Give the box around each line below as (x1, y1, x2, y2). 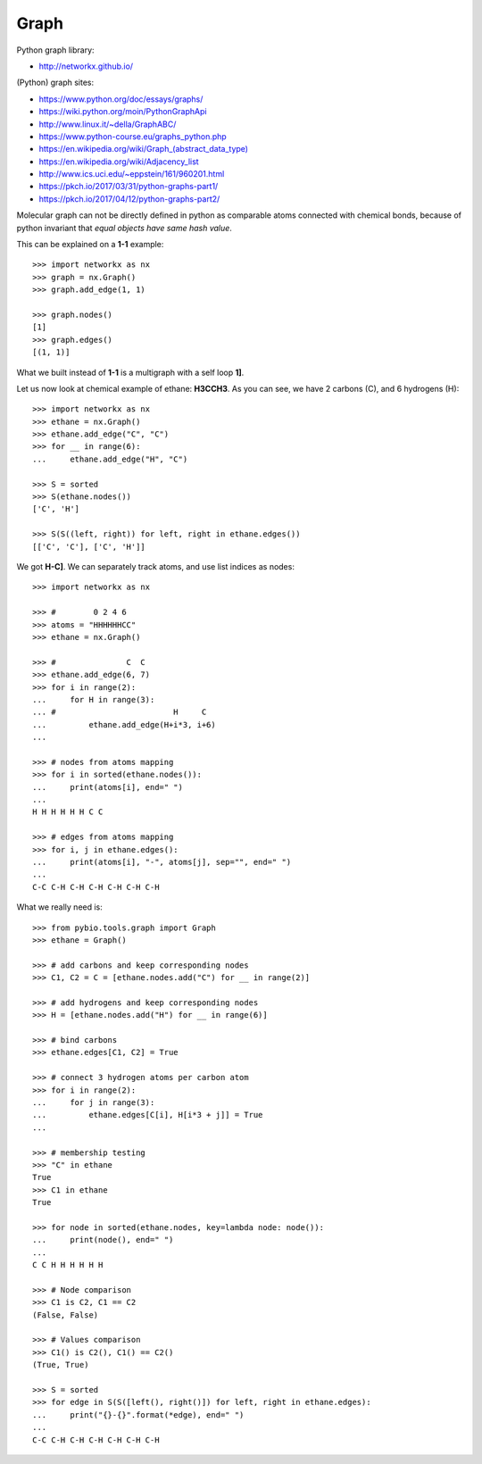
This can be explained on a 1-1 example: (16, 239, 164, 250)
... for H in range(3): (32, 695, 155, 704)
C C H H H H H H (32, 1260, 104, 1270)
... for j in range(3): (32, 1098, 155, 1108)
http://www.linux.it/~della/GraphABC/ (38, 119, 177, 129)
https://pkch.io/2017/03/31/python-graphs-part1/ (38, 181, 219, 192)
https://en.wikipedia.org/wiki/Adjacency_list (38, 156, 200, 167)
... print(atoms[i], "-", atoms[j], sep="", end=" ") (32, 857, 292, 867)
